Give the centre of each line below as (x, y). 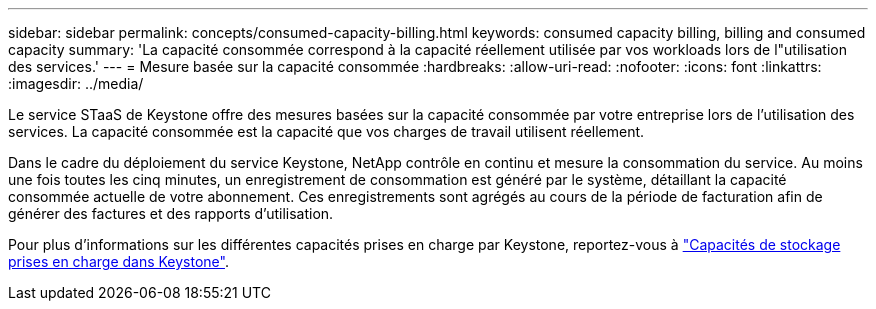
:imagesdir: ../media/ (76, 83)
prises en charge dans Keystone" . (118, 261)
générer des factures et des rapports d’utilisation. (171, 213)
